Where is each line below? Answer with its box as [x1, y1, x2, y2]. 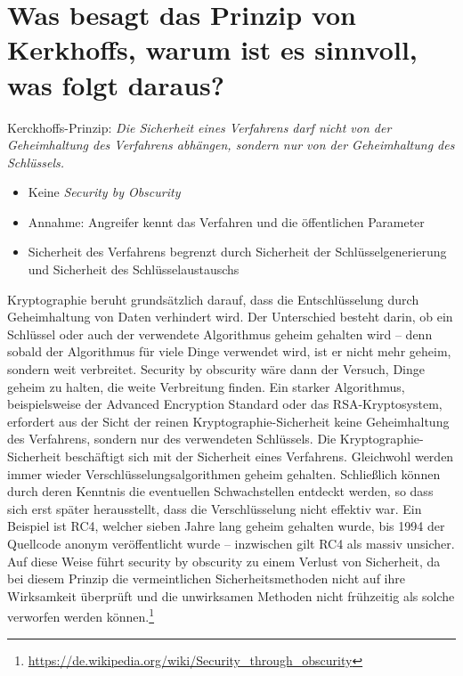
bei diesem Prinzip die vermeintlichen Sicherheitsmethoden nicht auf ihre [7, 569, 405, 588]
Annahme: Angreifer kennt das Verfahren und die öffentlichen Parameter [28, 212, 425, 231]
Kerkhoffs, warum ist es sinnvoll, [7, 31, 418, 68]
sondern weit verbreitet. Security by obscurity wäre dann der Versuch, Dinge [7, 360, 425, 379]
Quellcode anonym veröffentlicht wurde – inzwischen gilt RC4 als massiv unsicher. [7, 533, 455, 552]
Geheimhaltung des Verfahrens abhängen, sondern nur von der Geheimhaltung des [7, 135, 455, 154]
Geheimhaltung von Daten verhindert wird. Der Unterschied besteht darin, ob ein [7, 307, 453, 326]
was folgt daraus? [7, 66, 224, 102]
